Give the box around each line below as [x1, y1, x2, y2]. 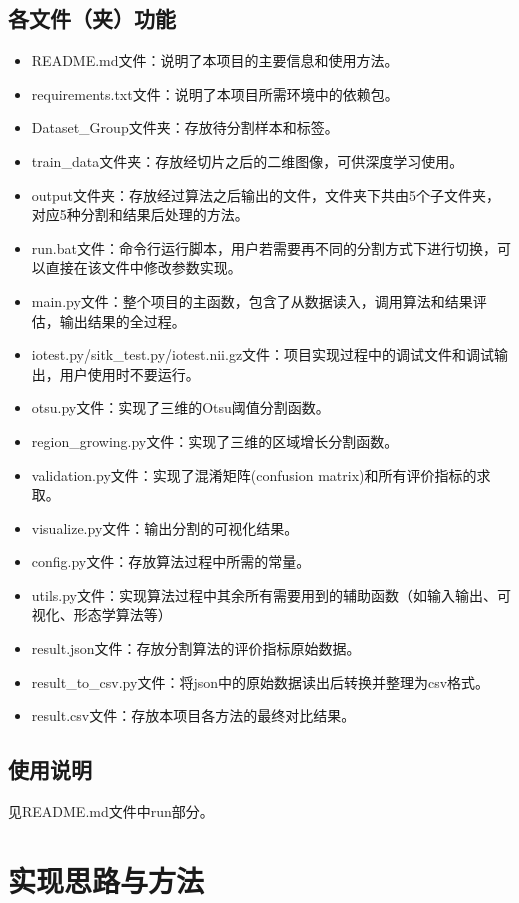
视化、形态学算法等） [31, 604, 172, 625]
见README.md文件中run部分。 [8, 801, 214, 822]
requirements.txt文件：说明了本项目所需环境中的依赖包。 [31, 83, 399, 104]
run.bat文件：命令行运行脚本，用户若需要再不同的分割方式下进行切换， [31, 237, 497, 258]
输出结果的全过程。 [59, 310, 186, 331]
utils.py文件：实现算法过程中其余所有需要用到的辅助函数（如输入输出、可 [31, 584, 512, 605]
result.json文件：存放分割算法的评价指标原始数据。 [31, 638, 361, 659]
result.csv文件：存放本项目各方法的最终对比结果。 [31, 705, 356, 726]
